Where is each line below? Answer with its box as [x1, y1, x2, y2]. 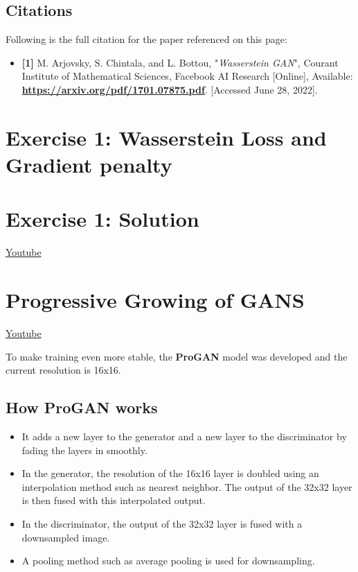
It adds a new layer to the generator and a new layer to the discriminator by [21, 428, 347, 443]
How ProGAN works [6, 397, 158, 418]
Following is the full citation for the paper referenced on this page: [6, 32, 287, 46]
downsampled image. [21, 530, 110, 544]
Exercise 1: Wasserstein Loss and [6, 123, 327, 151]
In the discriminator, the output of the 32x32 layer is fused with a [21, 516, 303, 530]
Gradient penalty [6, 150, 172, 178]
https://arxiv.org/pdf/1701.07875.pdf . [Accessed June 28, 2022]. [21, 82, 318, 96]
